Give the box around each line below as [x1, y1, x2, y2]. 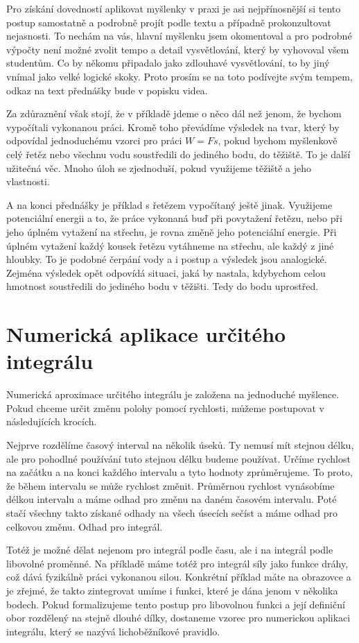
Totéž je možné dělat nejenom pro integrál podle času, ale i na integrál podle [6, 542, 333, 557]
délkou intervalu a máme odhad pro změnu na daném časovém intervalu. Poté [6, 492, 337, 506]
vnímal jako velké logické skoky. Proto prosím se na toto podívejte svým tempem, [6, 69, 353, 83]
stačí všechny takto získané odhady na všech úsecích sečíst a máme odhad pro [6, 505, 338, 520]
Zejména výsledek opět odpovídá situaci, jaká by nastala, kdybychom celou [6, 265, 326, 280]
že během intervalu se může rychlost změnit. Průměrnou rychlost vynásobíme [6, 478, 335, 492]
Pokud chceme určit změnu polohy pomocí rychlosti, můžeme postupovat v [6, 400, 324, 415]
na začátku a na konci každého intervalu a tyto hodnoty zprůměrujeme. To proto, [6, 465, 353, 479]
